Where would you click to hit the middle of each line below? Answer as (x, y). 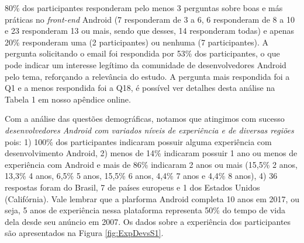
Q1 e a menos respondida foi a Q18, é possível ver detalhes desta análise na (140, 88)
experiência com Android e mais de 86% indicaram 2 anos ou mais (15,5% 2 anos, (151, 164)
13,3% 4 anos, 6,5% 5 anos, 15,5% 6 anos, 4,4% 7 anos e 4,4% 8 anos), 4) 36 (141, 176)
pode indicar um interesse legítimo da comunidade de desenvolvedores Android (146, 64)
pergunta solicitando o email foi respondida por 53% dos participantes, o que (142, 53)
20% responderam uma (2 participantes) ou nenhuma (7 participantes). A (137, 42)
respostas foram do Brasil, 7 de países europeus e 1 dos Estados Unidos (132, 187)
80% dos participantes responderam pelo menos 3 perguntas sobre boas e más (144, 8)
